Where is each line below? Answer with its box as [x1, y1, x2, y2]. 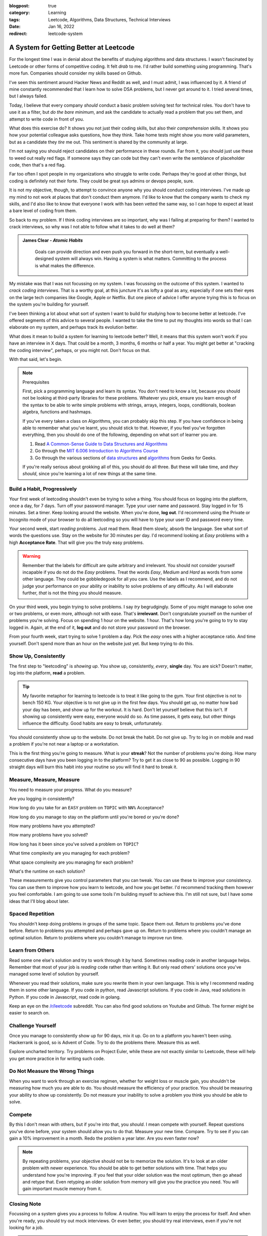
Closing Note [9, 1200, 42, 1207]
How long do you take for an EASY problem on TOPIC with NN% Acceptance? [9, 805, 164, 811]
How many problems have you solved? [9, 832, 89, 838]
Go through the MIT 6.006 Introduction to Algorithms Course [35, 448, 158, 454]
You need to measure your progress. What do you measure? [9, 787, 132, 793]
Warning [22, 553, 41, 559]
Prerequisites [22, 379, 49, 385]
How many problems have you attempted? [9, 823, 95, 829]
